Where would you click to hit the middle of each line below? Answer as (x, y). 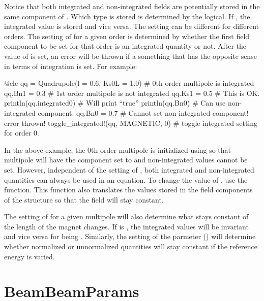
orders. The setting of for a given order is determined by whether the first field (127, 36)
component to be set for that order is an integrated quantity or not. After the (125, 46)
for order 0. (22, 133)
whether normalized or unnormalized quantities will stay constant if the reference (131, 246)
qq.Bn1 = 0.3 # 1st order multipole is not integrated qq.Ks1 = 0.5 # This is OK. (132, 93)
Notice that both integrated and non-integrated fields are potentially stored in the (132, 6)
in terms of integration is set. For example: (71, 66)
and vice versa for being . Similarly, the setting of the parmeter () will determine (130, 236)
